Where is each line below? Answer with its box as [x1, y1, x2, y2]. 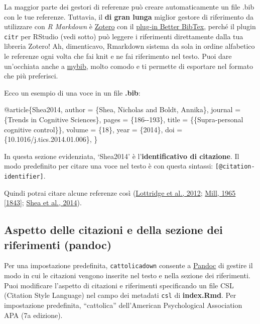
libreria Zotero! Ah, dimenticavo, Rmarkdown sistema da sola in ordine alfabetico [4, 41, 255, 51]
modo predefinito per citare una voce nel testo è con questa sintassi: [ [4, 160, 219, 171]
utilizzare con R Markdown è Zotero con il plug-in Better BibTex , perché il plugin [4, 21, 256, 32]
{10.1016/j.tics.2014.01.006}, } [4, 134, 98, 144]
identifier [4, 173, 40, 181]
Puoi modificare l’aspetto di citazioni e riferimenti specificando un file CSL [4, 280, 234, 290]
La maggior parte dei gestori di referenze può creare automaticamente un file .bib [4, 2, 254, 12]
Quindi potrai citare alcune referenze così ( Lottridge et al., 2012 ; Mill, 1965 [4, 187, 236, 198]
